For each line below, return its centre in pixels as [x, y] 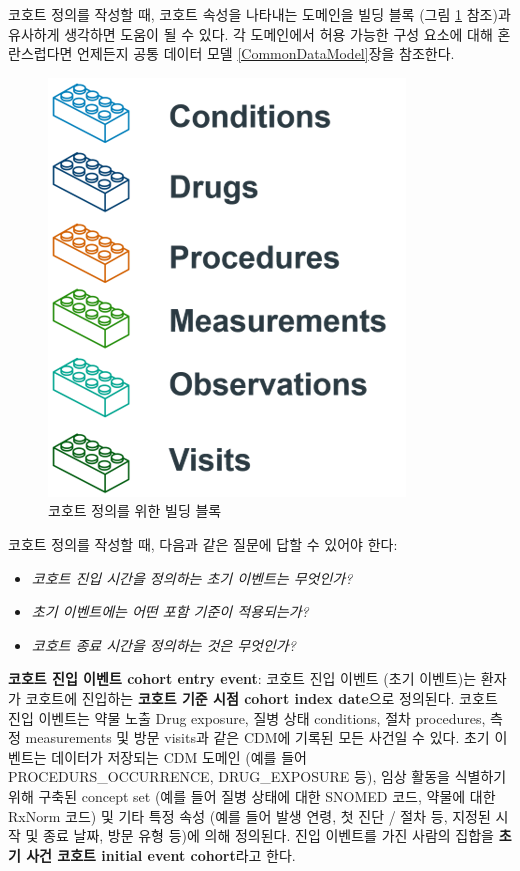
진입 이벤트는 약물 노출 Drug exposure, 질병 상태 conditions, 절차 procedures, [247, 717]
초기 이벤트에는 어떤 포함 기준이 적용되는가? [170, 611]
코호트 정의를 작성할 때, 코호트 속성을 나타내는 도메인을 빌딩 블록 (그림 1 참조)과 [259, 14]
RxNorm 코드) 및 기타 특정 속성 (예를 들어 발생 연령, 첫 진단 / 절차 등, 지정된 [249, 815]
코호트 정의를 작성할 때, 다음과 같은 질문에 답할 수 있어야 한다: [203, 543]
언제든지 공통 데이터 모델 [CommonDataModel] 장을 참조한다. [266, 53]
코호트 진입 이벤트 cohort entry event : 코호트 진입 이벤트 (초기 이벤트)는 [242, 678]
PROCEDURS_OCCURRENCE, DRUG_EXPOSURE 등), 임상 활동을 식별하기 [257, 776]
